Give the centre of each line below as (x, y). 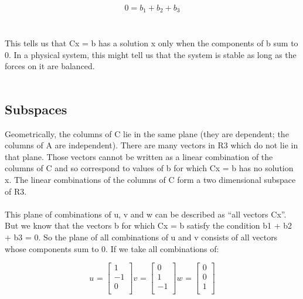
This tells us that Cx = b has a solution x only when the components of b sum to (151, 43)
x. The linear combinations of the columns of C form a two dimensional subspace (150, 180)
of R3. (16, 191)
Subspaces (36, 109)
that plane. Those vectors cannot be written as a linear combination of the (139, 156)
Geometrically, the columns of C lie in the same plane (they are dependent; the (147, 133)
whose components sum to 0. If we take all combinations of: (112, 248)
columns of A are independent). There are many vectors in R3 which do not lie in (151, 145)
